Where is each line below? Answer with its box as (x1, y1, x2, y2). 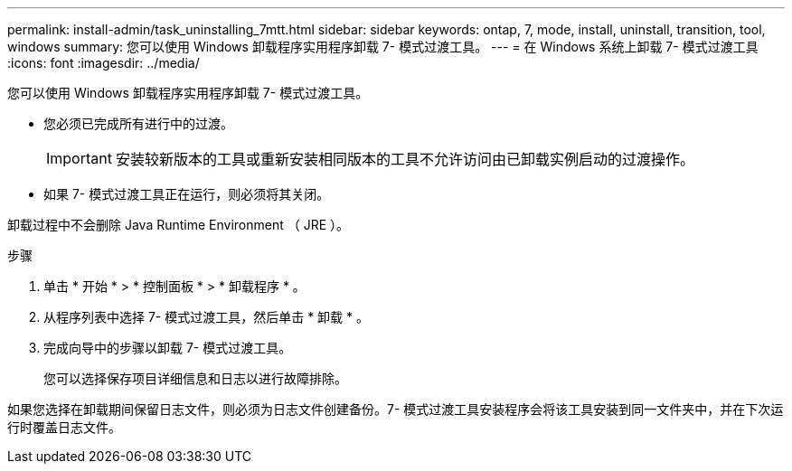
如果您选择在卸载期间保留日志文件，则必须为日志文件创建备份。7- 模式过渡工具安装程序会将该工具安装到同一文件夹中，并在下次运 (7, 401, 784, 417)
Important (46, 149, 112, 167)
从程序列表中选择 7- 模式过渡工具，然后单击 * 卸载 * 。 (43, 309, 370, 325)
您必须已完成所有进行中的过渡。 (43, 116, 233, 131)
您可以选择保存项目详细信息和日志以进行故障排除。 (43, 371, 347, 386)
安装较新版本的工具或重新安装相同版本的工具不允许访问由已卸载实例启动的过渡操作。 (115, 150, 694, 168)
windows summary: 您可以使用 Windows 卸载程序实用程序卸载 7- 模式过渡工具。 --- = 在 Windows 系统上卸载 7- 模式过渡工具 (7, 39, 759, 54)
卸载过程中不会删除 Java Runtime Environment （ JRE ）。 (7, 217, 350, 232)
